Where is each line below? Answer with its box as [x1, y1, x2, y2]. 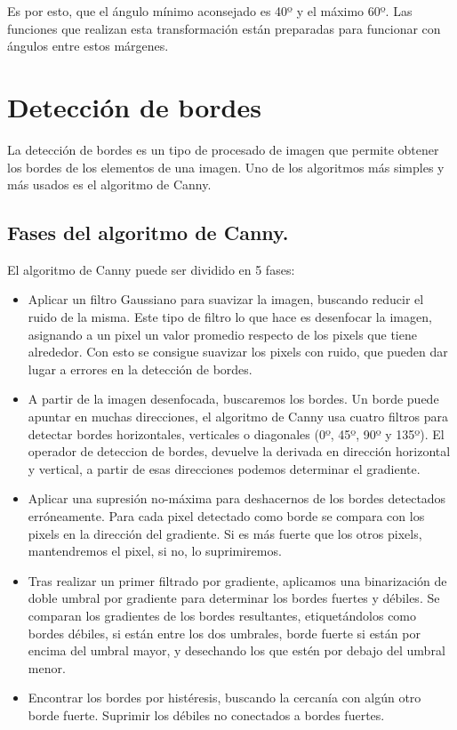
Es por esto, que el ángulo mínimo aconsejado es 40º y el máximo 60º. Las [7, 2, 413, 20]
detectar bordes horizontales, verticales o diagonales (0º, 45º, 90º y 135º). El [28, 424, 445, 443]
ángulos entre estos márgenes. [7, 36, 169, 55]
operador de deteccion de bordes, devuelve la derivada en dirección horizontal [28, 442, 451, 461]
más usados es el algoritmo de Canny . [7, 175, 212, 194]
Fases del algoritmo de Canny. [7, 219, 289, 246]
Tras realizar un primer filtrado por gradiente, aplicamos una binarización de [28, 571, 447, 590]
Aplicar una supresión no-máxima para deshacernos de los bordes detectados [28, 489, 446, 508]
